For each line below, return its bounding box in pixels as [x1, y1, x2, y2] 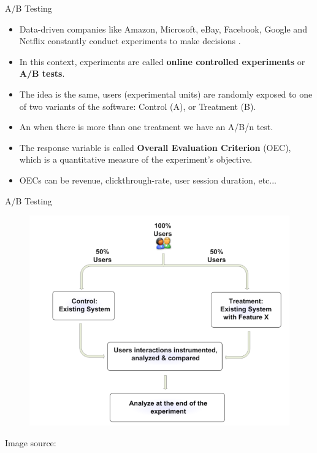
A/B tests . [19, 67, 65, 80]
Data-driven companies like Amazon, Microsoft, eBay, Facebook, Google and [19, 22, 307, 35]
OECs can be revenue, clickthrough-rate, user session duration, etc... [19, 173, 277, 186]
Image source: [5, 436, 56, 449]
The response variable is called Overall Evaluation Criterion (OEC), [19, 141, 291, 153]
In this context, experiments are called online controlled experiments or [19, 55, 305, 68]
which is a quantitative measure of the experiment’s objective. [19, 153, 253, 166]
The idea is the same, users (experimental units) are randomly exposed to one [19, 87, 313, 100]
